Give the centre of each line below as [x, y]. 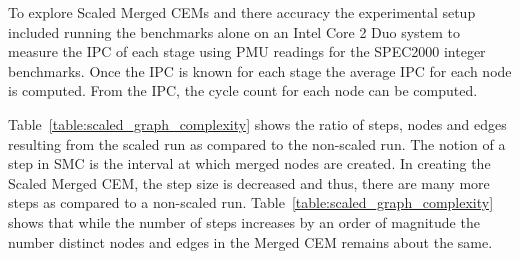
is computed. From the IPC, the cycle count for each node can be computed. [243, 90]
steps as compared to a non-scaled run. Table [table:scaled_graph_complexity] [251, 202]
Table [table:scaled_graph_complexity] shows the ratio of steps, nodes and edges [257, 123]
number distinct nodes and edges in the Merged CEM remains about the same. [250, 241]
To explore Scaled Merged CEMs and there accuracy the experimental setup [242, 12]
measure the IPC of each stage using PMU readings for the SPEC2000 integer [247, 51]
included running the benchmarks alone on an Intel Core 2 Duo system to [234, 31]
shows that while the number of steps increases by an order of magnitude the [244, 221]
